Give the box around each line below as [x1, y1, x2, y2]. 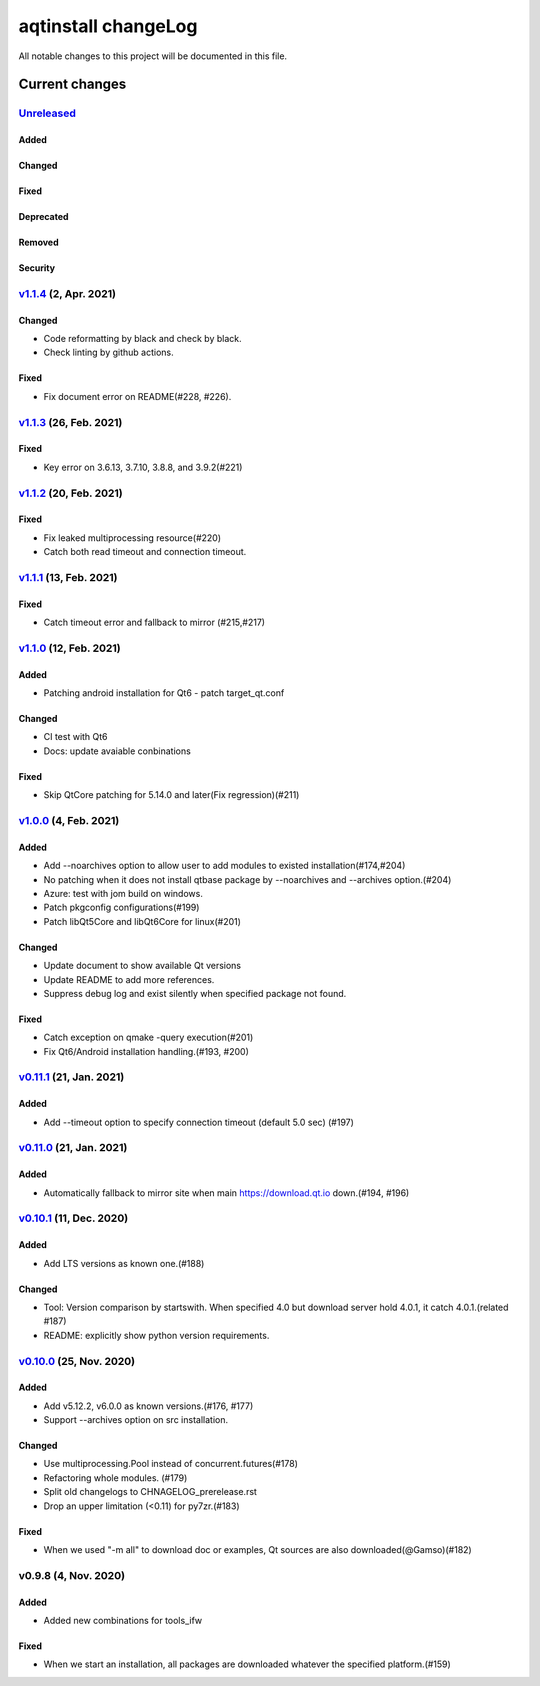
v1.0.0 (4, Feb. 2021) [18, 814, 120, 827]
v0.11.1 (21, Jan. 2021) [18, 1070, 125, 1084]
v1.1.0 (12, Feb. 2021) [18, 641, 122, 655]
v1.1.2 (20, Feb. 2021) [18, 486, 124, 500]
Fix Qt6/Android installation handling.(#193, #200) [43, 1045, 250, 1057]
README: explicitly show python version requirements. [43, 1329, 270, 1341]
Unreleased [18, 106, 77, 120]
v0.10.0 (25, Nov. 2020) [18, 1354, 136, 1368]
